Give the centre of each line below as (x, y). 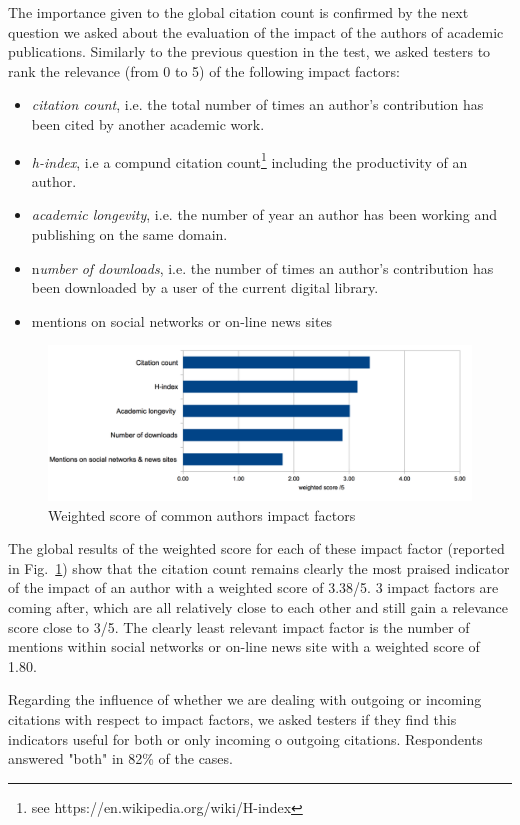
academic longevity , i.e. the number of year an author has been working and (264, 214)
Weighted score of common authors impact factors (202, 514)
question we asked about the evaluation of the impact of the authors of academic (256, 31)
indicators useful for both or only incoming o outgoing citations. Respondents (245, 738)
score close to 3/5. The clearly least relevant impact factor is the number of (239, 626)
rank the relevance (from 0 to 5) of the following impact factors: (204, 70)
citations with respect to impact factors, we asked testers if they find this (232, 719)
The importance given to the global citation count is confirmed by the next (238, 12)
